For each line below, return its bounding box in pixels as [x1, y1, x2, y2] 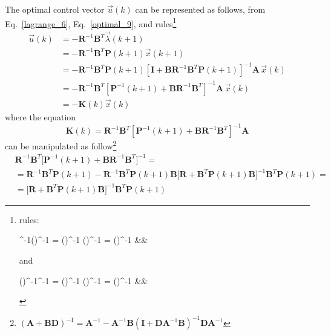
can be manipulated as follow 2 [5, 138, 117, 152]
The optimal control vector [5, 3, 105, 15]
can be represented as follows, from [135, 3, 266, 15]
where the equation [5, 110, 76, 123]
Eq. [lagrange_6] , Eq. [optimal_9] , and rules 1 [5, 15, 177, 30]
